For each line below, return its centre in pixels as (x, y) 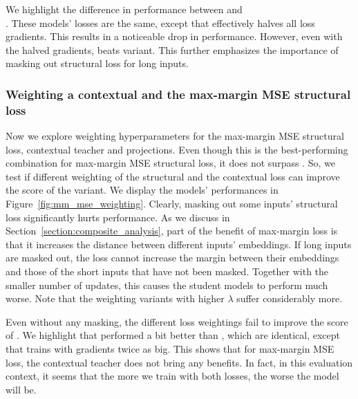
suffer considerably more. (290, 298)
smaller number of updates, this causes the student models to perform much (167, 285)
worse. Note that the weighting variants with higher (115, 298)
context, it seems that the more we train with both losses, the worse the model (172, 376)
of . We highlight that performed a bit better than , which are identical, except (173, 335)
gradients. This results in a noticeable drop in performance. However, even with (174, 36)
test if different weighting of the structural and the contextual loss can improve (173, 176)
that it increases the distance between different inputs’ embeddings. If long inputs (179, 244)
